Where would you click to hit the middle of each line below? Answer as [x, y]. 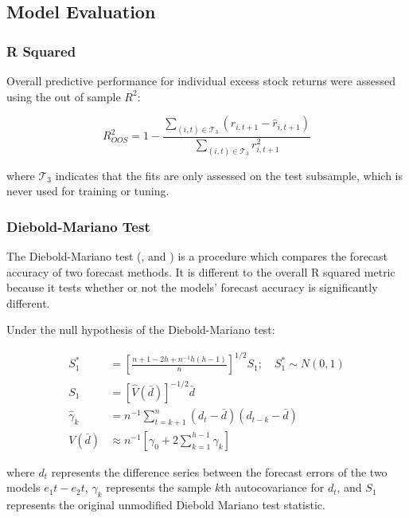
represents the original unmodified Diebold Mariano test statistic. [166, 505]
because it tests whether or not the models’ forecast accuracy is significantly [192, 287]
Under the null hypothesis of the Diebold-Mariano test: [141, 330]
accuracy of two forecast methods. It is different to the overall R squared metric [201, 271]
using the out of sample [64, 96]
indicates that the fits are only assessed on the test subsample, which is [229, 175]
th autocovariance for [273, 487]
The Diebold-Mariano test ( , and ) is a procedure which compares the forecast [197, 256]
